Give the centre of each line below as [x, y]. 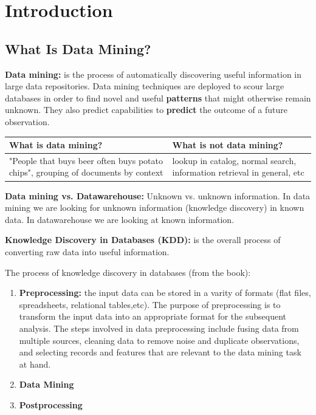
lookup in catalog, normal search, [234, 160]
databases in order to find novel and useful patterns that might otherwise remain [158, 98]
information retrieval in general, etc [238, 172]
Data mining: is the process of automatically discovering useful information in [153, 74]
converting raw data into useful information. [87, 251]
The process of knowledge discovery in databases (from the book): [128, 272]
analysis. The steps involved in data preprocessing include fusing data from [159, 328]
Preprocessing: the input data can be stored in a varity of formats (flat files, [165, 293]
